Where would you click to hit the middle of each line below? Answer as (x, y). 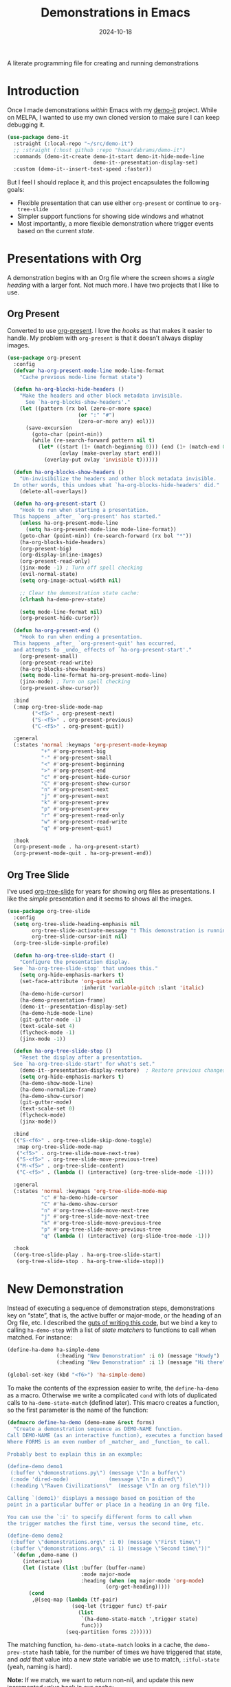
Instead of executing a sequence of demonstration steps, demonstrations (111, 1308)
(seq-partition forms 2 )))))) (109, 1632)
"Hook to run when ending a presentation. (81, 637)
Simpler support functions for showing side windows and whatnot (110, 216)
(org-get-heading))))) (138, 1587)
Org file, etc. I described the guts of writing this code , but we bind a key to (112, 1322)
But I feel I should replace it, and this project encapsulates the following (108, 182)
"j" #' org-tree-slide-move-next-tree (95, 1217)
